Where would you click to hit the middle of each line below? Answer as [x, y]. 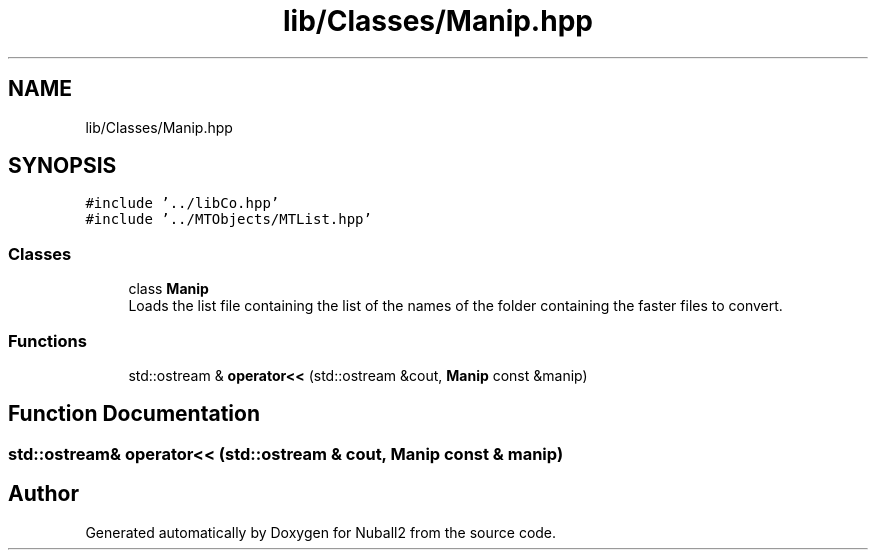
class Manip [168, 289]
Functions [47, 340]
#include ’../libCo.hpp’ [182, 203]
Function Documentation [134, 414]
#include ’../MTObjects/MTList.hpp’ [228, 219]
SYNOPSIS [62, 166]
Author [43, 494]
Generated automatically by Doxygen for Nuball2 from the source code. [321, 532]
